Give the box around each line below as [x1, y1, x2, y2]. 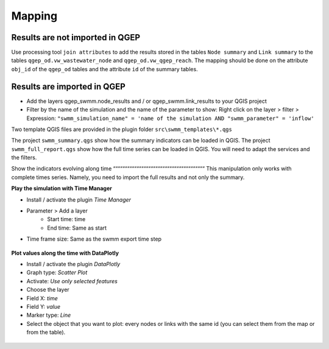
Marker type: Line [26, 311, 71, 319]
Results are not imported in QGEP [11, 32, 140, 43]
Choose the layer [26, 286, 69, 294]
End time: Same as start [47, 224, 107, 231]
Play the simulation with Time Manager [11, 185, 112, 192]
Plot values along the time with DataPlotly [11, 249, 119, 256]
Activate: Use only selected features [26, 277, 118, 284]
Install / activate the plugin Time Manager [26, 196, 131, 203]
